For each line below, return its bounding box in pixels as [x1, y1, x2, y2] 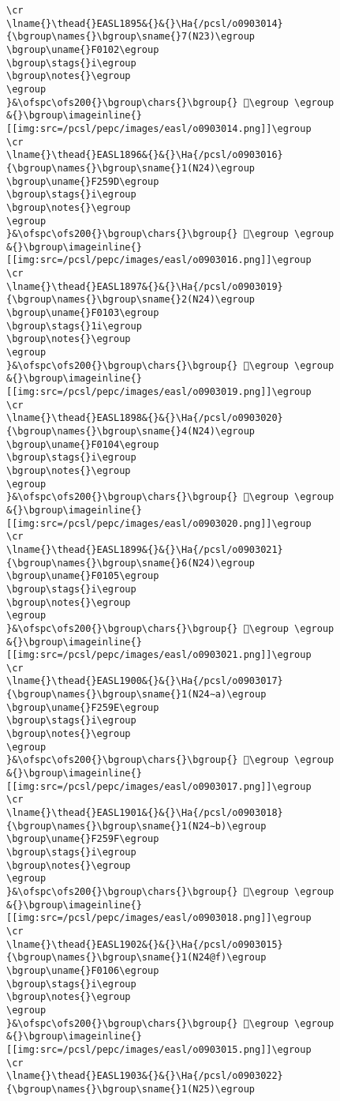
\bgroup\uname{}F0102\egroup [6, 43, 159, 55]
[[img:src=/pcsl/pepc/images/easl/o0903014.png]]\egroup [6, 122, 312, 134]
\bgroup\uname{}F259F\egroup [6, 833, 159, 845]
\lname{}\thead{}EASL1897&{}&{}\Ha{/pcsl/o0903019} [6, 280, 283, 292]
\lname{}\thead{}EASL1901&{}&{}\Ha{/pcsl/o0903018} [6, 807, 283, 819]
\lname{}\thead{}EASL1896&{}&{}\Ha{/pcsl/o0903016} [6, 149, 283, 161]
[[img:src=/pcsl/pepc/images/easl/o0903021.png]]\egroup [6, 649, 312, 661]
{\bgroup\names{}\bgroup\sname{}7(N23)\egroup [6, 31, 255, 43]
